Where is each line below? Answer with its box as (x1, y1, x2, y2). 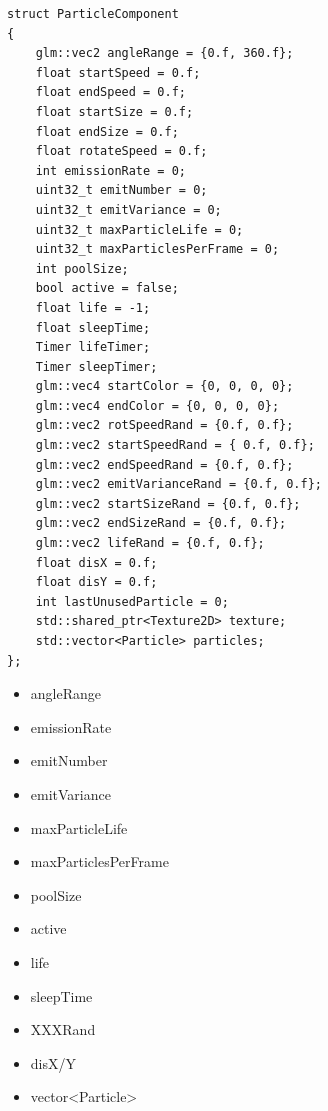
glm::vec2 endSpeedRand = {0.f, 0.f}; (35, 457, 294, 472)
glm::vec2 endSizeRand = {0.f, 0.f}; (35, 516, 287, 531)
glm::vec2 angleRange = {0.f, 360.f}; (35, 46, 294, 61)
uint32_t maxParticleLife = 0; (35, 222, 244, 237)
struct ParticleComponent (7, 7, 179, 21)
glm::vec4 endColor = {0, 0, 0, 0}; (35, 398, 280, 413)
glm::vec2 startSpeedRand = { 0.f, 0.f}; (35, 438, 315, 453)
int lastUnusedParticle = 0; (35, 594, 229, 609)
